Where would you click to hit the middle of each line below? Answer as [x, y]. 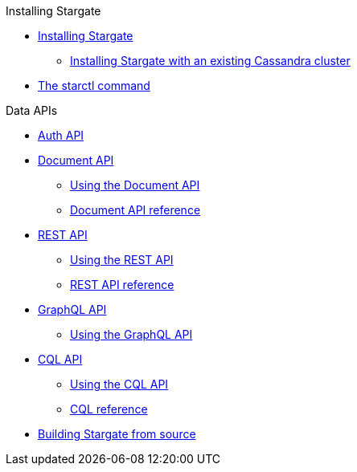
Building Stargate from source [117, 434]
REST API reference [122, 285]
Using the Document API [135, 185]
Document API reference [135, 210]
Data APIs [32, 110]
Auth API [61, 135]
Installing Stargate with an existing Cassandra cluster [210, 61]
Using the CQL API [119, 384]
